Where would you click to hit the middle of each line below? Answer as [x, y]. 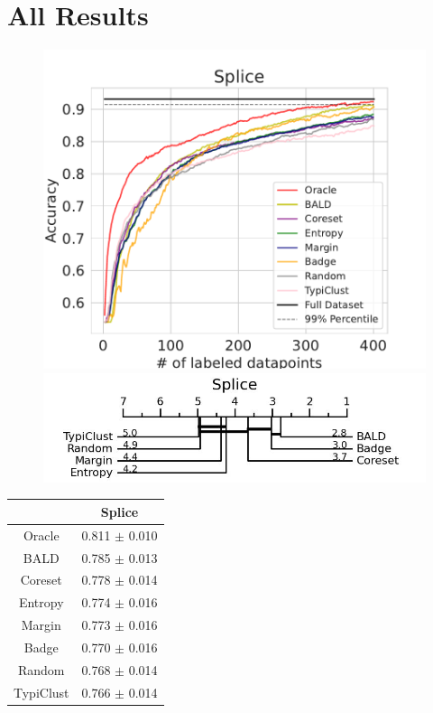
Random [41, 669]
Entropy [41, 602]
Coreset [41, 580]
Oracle [41, 535]
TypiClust [41, 692]
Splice [120, 511]
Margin [41, 625]
